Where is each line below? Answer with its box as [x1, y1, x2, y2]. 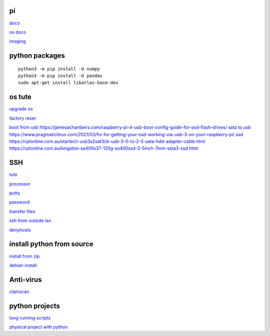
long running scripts [9, 314, 51, 320]
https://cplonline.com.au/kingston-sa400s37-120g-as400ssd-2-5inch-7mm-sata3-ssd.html [9, 145, 198, 151]
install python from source [9, 240, 93, 248]
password [9, 199, 30, 205]
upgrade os [9, 106, 33, 112]
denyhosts [9, 227, 31, 233]
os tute [9, 93, 32, 101]
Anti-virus [9, 275, 42, 284]
